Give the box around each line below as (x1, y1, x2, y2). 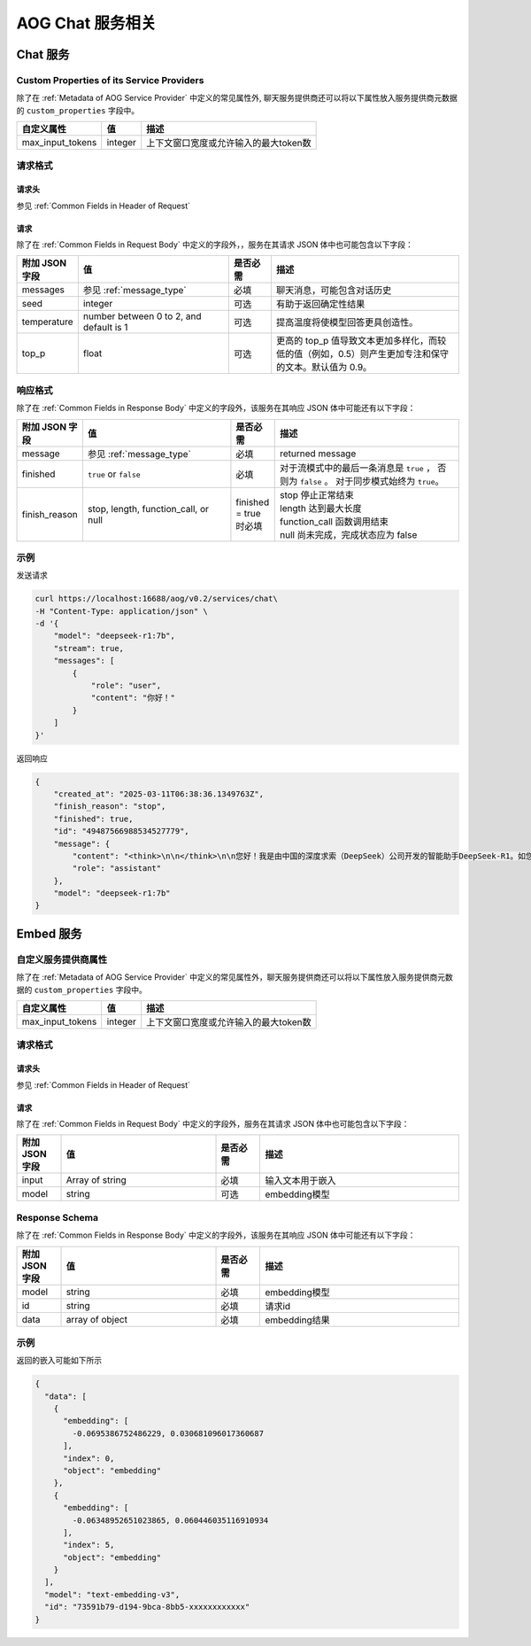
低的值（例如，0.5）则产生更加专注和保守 (275, 348, 450, 361)
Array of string (65, 1174, 127, 1186)
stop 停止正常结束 (280, 488, 354, 501)
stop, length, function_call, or (87, 502, 210, 515)
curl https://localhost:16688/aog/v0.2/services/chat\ (35, 594, 278, 604)
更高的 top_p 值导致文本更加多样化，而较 (275, 335, 447, 347)
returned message (280, 447, 357, 460)
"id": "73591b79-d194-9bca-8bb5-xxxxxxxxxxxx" (44, 1602, 250, 1612)
